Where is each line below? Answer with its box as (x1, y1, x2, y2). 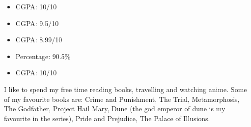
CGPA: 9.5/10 (15, 18, 59, 28)
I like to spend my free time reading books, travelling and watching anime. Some (4, 84, 247, 94)
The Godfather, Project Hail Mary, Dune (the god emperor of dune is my (4, 103, 225, 114)
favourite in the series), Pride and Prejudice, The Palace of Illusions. (4, 113, 210, 123)
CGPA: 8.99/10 (15, 34, 62, 45)
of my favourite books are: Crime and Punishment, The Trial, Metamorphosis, (4, 94, 240, 104)
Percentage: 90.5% (15, 51, 71, 61)
